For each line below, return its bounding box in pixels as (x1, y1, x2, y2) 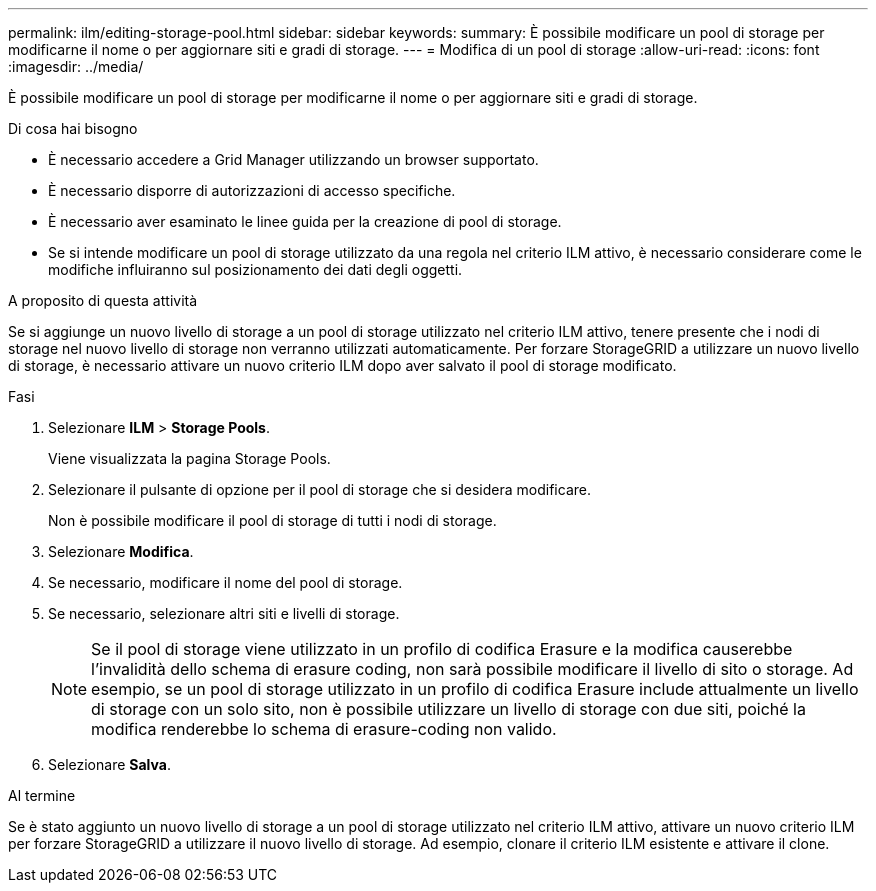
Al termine (8, 787, 76, 804)
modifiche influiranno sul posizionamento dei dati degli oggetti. (48, 261, 463, 278)
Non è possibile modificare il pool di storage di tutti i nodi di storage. (48, 512, 497, 529)
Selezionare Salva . (48, 756, 171, 773)
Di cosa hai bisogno (8, 120, 138, 137)
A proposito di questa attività (8, 292, 198, 309)
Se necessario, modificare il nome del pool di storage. (48, 574, 403, 591)
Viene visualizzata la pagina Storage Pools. (48, 450, 331, 467)
